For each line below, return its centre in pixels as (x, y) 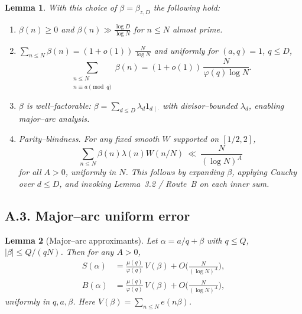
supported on (196, 139)
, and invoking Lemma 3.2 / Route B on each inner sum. (164, 184)
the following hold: (187, 7)
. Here (84, 301)
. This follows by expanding (175, 172)
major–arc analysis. (54, 119)
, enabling (266, 105)
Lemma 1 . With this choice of (61, 7)
